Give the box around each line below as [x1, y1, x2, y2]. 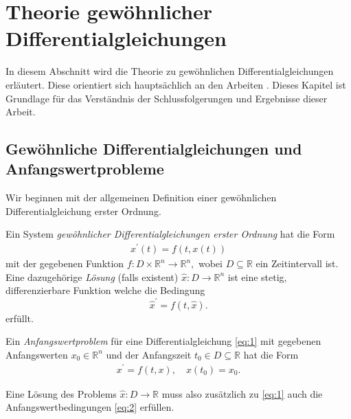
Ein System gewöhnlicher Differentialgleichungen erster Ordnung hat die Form [5, 227, 335, 241]
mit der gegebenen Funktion [5, 256, 124, 271]
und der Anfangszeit [106, 347, 192, 361]
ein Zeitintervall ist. [256, 256, 339, 271]
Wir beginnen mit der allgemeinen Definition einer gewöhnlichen [5, 190, 277, 205]
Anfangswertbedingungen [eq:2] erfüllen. [5, 400, 174, 414]
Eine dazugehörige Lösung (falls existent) [5, 269, 179, 284]
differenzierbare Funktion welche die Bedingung [5, 283, 205, 297]
